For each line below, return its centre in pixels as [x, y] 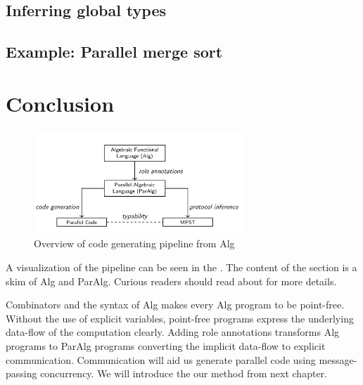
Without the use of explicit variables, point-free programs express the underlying [180, 318]
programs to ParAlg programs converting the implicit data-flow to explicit [166, 345]
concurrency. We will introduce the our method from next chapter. [184, 373]
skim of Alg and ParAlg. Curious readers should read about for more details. [171, 281]
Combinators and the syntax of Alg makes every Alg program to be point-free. [175, 305]
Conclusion [60, 103]
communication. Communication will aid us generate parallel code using [161, 359]
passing [21, 373]
